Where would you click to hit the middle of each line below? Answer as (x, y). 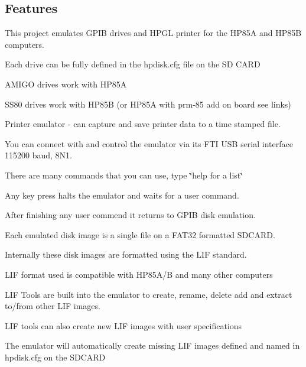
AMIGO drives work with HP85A (66, 84)
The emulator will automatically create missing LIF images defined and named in (152, 345)
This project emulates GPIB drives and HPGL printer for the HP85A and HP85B (153, 33)
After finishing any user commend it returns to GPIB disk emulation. (130, 215)
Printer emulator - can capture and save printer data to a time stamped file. (143, 124)
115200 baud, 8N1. (38, 155)
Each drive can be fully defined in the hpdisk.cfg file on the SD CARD (133, 64)
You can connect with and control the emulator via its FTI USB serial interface (149, 143)
